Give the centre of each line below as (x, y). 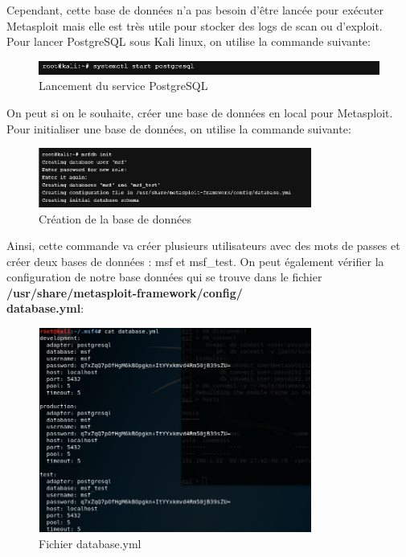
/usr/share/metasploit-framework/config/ (125, 292)
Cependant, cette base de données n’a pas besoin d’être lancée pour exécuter (195, 10)
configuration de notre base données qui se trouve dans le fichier (164, 277)
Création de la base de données (115, 218)
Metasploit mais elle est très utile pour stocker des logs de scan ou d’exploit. (195, 25)
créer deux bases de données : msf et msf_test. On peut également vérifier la (195, 261)
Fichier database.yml (90, 543)
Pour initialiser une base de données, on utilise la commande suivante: (179, 128)
